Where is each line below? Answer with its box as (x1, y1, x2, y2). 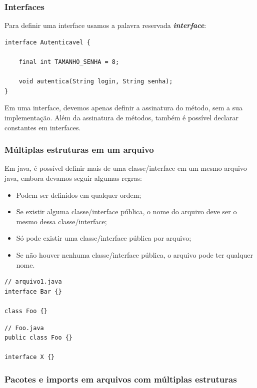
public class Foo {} (4, 334, 73, 342)
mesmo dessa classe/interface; (16, 216, 107, 226)
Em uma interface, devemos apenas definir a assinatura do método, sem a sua (4, 102, 242, 113)
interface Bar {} (4, 288, 62, 295)
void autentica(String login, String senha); (18, 78, 173, 85)
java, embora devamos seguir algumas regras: (4, 172, 142, 183)
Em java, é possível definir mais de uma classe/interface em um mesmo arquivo (4, 163, 247, 173)
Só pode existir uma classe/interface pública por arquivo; (16, 233, 191, 243)
